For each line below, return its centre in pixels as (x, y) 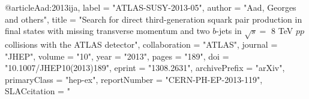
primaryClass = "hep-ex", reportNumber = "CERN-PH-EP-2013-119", (134, 79)
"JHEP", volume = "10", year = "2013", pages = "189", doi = (117, 56)
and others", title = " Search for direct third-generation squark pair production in (154, 19)
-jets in (229, 31)
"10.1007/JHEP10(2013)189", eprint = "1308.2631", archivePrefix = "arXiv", (145, 68)
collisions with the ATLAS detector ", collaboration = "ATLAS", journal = (141, 44)
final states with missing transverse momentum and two (107, 31)
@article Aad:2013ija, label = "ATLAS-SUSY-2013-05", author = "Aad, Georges (151, 7)
